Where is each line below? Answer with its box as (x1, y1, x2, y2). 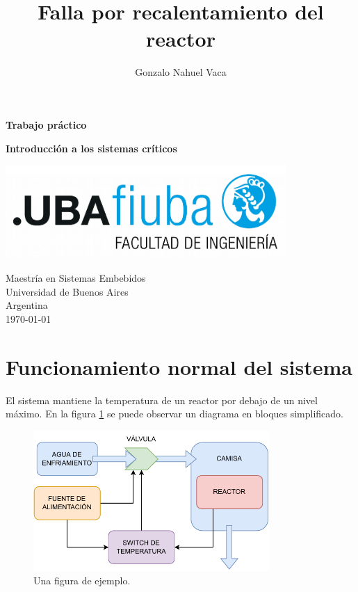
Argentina (6, 298, 48, 312)
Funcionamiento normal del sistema (6, 352, 352, 381)
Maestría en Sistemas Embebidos (6, 271, 146, 285)
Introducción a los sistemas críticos (6, 141, 177, 155)
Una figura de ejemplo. (33, 573, 131, 588)
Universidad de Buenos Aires (6, 284, 129, 298)
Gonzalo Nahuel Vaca (135, 65, 227, 79)
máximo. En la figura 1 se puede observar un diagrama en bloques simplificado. (6, 406, 344, 421)
